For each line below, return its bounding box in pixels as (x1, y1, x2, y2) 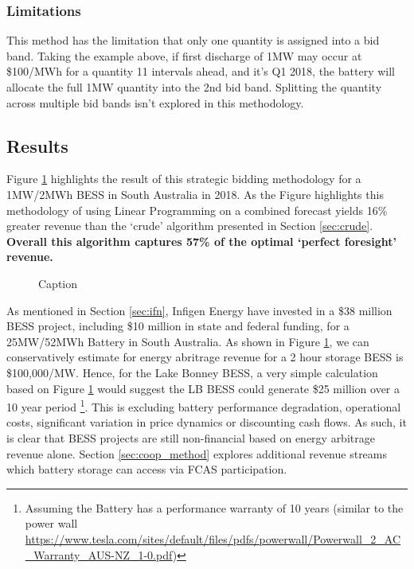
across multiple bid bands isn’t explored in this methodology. (6, 94, 304, 111)
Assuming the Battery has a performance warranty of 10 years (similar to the (25, 499, 404, 516)
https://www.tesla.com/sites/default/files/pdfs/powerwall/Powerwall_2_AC (25, 530, 401, 547)
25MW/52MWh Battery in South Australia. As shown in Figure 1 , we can (6, 333, 369, 349)
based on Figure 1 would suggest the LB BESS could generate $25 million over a (6, 380, 400, 396)
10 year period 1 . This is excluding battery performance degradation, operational (6, 396, 401, 415)
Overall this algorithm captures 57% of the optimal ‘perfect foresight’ (6, 232, 396, 249)
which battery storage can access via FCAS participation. (6, 461, 287, 477)
